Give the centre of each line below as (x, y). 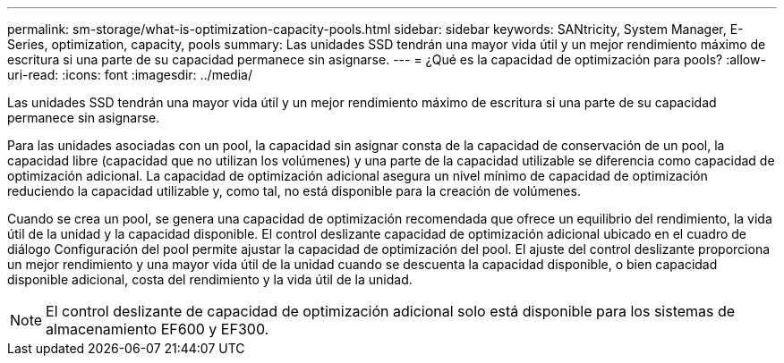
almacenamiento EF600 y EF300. (158, 329)
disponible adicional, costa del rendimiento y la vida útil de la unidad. (210, 279)
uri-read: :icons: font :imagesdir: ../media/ (130, 75)
